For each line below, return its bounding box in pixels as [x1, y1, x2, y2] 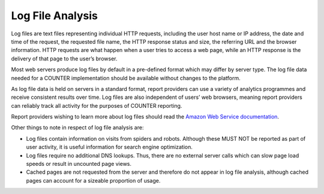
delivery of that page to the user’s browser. [11, 54, 118, 62]
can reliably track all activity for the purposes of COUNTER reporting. [11, 102, 182, 109]
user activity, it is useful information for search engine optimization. [26, 144, 193, 151]
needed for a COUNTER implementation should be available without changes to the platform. [11, 74, 241, 81]
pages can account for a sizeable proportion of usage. [26, 177, 161, 184]
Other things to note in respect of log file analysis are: [11, 124, 144, 131]
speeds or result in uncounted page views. [26, 160, 132, 168]
